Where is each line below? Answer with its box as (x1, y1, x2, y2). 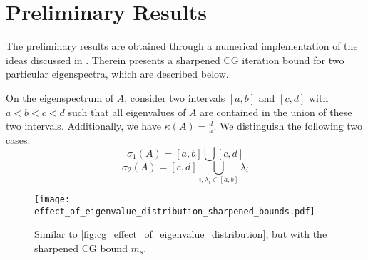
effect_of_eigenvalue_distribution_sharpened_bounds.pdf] (34, 206, 315, 217)
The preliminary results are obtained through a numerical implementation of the (6, 38, 358, 53)
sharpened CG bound (34, 240, 128, 255)
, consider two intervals (124, 90, 225, 105)
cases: (6, 132, 31, 147)
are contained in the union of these (200, 104, 352, 119)
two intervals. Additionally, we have (6, 118, 161, 133)
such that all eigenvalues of (68, 104, 186, 119)
